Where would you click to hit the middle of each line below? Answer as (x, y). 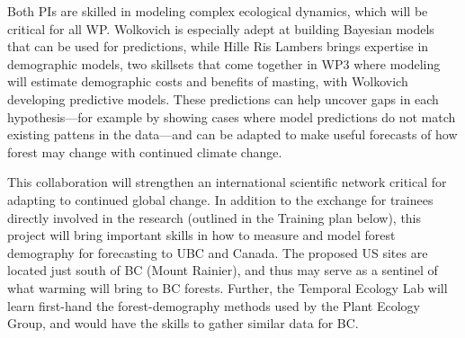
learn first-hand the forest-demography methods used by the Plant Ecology (214, 305)
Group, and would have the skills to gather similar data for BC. (183, 323)
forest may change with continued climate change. (145, 151)
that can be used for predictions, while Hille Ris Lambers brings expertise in (218, 46)
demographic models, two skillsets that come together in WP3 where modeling (224, 63)
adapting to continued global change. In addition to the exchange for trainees (220, 199)
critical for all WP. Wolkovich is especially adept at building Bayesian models (221, 28)
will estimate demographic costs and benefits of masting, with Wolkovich (208, 81)
